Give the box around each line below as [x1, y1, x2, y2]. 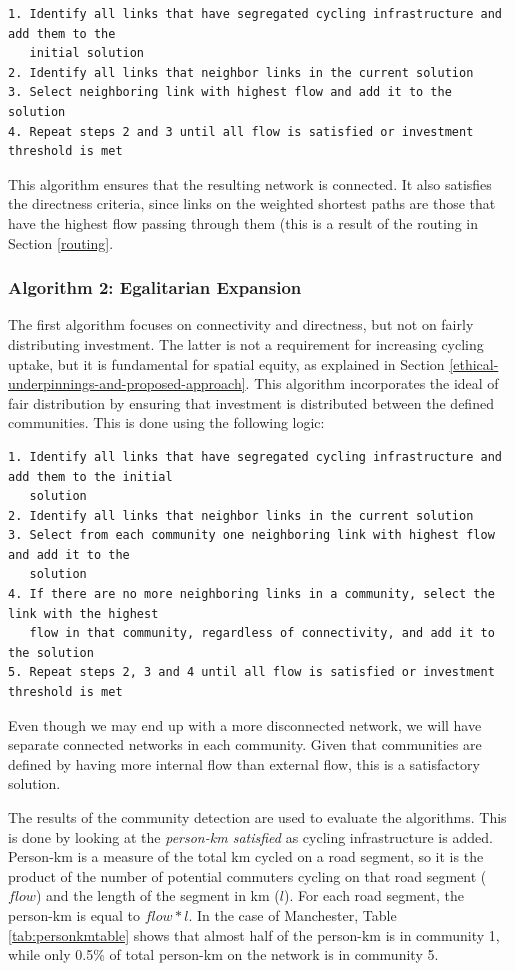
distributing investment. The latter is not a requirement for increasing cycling [8, 333, 484, 354]
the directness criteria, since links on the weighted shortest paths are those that [8, 193, 496, 214]
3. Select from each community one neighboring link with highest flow [8, 528, 495, 543]
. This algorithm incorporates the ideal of [245, 373, 499, 394]
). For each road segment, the [283, 885, 464, 906]
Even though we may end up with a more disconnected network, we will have [8, 714, 482, 735]
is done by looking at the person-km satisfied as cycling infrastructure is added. [8, 826, 493, 847]
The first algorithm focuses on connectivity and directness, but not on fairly [8, 314, 474, 335]
